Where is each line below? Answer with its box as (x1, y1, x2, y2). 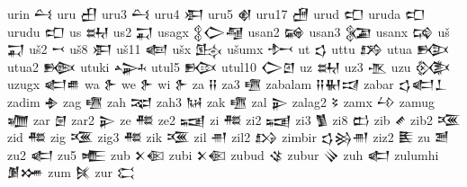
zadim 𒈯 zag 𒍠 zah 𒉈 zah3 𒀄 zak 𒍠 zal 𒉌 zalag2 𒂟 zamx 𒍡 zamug (7, 92, 436, 111)
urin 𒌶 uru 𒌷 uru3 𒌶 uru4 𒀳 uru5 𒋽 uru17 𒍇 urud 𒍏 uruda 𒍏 (7, 4, 426, 22)
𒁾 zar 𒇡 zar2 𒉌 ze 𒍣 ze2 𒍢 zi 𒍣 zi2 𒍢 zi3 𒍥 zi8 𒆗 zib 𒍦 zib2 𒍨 (7, 110, 461, 129)
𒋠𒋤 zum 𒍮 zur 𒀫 (7, 163, 136, 182)
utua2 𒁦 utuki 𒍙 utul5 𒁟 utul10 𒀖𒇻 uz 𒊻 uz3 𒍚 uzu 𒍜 (7, 57, 452, 76)
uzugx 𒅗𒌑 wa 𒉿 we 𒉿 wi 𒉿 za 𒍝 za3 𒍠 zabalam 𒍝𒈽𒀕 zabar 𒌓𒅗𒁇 (7, 75, 447, 93)
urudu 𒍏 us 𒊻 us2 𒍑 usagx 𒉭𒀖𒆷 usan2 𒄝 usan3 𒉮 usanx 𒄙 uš (7, 22, 450, 40)
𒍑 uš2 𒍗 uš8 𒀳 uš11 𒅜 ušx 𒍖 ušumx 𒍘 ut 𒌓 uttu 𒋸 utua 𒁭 (7, 40, 450, 58)
